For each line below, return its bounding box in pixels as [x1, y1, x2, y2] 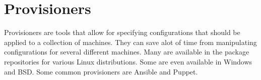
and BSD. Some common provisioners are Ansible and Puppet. [4, 66, 198, 76]
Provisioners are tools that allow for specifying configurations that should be [4, 27, 240, 37]
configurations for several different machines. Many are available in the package [4, 46, 249, 57]
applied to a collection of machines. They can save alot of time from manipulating [4, 36, 257, 47]
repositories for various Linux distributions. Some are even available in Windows [4, 56, 252, 66]
